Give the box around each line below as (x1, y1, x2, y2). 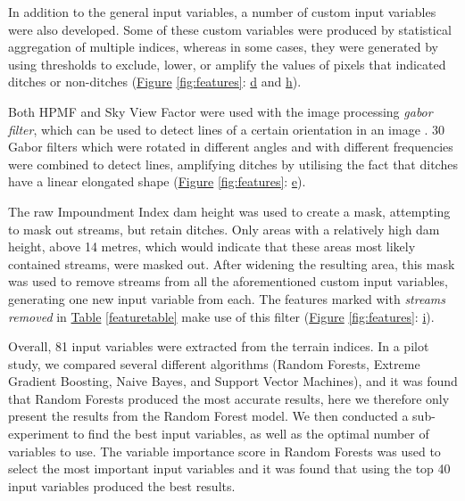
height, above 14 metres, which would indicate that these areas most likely (8, 237, 416, 256)
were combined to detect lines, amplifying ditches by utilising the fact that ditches (8, 154, 458, 173)
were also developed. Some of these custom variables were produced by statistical (8, 20, 452, 38)
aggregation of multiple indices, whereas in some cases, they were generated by (8, 37, 438, 56)
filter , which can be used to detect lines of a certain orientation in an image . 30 (8, 119, 445, 138)
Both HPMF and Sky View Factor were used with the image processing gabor (8, 102, 433, 120)
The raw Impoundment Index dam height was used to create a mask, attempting (8, 201, 451, 220)
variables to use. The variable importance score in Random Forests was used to (8, 441, 441, 460)
